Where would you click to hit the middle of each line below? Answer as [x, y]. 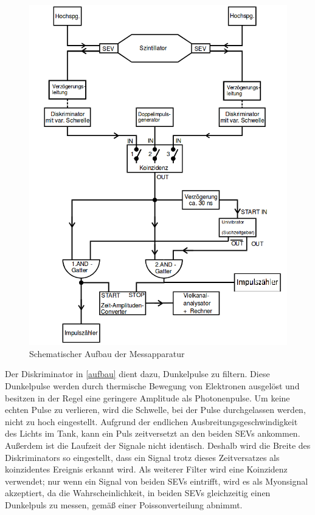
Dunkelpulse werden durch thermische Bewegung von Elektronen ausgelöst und [152, 386]
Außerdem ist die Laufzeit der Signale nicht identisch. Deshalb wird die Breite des [158, 445]
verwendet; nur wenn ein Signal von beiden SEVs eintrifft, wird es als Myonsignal [157, 481]
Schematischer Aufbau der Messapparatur [107, 353]
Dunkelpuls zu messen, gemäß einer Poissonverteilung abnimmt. [124, 504]
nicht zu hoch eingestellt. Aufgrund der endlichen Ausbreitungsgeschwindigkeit [151, 421]
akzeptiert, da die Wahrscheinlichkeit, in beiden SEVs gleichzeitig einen [138, 493]
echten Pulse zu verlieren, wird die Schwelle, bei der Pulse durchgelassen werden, [155, 410]
